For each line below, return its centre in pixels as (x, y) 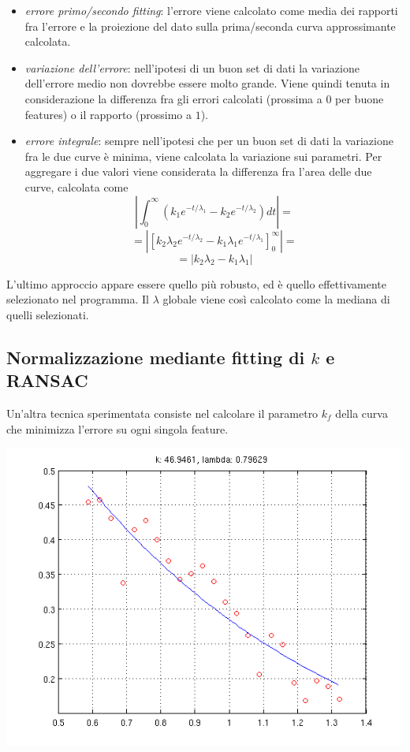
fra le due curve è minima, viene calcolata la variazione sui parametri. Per (203, 156)
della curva (362, 413)
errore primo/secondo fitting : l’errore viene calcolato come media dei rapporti (211, 10)
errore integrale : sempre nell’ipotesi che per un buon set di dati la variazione (209, 141)
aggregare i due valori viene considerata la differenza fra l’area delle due (198, 171)
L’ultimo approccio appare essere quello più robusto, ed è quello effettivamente (197, 283)
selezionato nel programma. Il (78, 299)
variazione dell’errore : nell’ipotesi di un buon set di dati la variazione (192, 67)
